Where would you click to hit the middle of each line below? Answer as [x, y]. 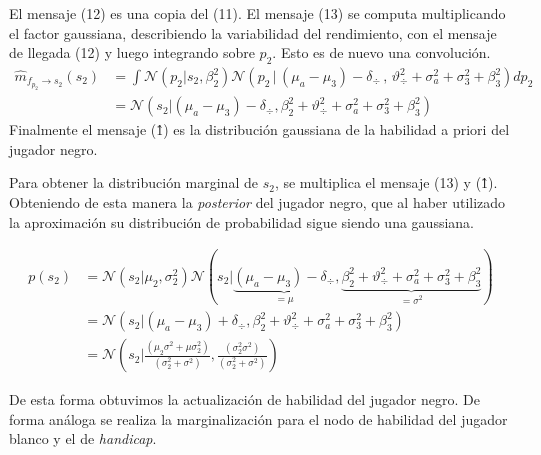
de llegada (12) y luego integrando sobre [132, 52]
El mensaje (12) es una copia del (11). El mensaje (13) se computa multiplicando [257, 13]
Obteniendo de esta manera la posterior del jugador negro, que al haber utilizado [257, 202]
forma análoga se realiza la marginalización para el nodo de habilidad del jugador [258, 418]
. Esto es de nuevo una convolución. [381, 52]
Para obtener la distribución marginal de [133, 182]
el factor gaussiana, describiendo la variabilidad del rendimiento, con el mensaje [253, 32]
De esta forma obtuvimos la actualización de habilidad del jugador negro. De [244, 399]
